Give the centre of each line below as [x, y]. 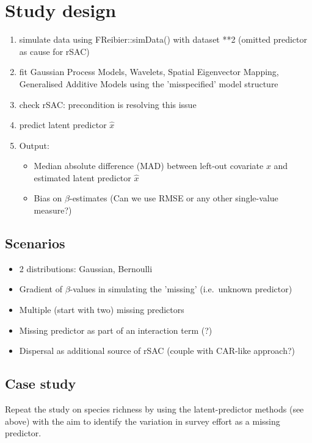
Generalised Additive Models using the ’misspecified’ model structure [149, 83]
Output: [34, 145]
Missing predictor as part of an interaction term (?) [116, 330]
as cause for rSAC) [54, 51]
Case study [41, 384]
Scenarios [35, 243]
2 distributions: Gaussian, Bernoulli [86, 268]
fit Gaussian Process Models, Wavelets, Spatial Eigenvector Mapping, [149, 72]
